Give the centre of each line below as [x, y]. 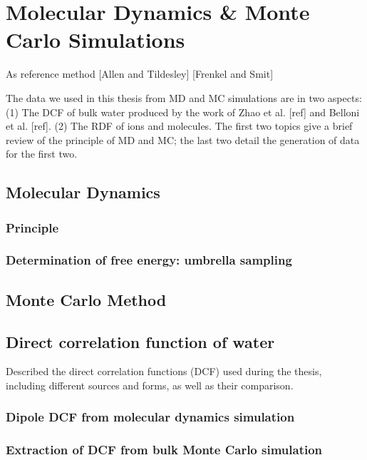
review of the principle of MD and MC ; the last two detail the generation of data [183, 139]
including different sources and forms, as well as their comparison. [150, 385]
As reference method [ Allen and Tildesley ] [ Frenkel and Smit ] [140, 74]
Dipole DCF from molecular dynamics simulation [150, 417]
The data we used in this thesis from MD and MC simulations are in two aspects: [184, 97]
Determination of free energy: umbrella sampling [149, 260]
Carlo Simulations [95, 40]
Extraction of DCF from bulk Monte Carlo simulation [164, 450]
